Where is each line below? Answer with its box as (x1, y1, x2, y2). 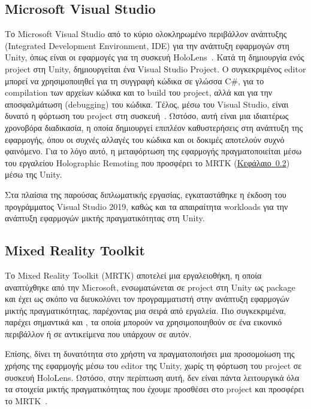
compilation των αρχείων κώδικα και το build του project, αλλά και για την (5, 86, 273, 99)
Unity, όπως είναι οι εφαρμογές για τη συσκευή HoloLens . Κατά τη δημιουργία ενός (5, 51, 304, 63)
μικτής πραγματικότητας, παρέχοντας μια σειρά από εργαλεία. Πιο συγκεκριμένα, (5, 304, 286, 316)
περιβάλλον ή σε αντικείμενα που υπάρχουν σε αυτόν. (5, 327, 192, 340)
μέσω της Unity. (5, 168, 62, 181)
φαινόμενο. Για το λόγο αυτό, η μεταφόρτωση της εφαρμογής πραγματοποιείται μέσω (5, 145, 302, 157)
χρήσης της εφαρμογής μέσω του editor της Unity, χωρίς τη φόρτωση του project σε (5, 359, 302, 372)
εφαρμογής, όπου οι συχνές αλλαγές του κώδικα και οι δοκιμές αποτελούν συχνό (5, 133, 285, 145)
